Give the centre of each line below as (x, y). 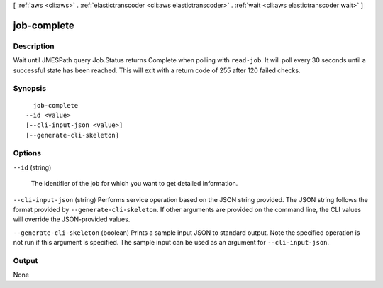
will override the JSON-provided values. (72, 219)
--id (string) (32, 167)
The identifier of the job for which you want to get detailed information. (134, 184)
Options (27, 153)
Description (34, 46)
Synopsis (29, 89)
